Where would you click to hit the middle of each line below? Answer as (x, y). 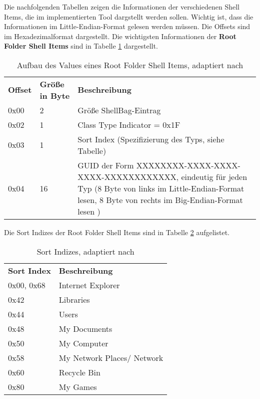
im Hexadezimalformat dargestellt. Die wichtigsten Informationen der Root (120, 36)
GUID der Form (106, 165)
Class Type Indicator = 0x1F (129, 124)
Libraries (74, 299)
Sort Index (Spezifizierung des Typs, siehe (151, 139)
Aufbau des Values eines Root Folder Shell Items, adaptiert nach (130, 65)
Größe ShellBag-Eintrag (119, 110)
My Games (78, 386)
